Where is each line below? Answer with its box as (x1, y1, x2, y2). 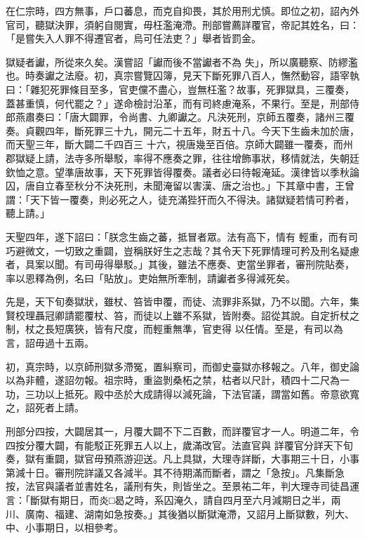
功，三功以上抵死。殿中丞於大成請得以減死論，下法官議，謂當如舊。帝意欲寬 (6, 386, 359, 401)
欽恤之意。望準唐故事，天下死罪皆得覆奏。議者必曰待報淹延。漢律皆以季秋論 (6, 164, 359, 179)
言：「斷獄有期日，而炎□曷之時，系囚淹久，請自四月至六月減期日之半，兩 (6, 493, 341, 507)
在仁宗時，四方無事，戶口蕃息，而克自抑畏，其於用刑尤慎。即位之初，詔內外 (6, 4, 359, 18)
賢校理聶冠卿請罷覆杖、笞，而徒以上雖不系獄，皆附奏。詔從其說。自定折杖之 (6, 307, 359, 322)
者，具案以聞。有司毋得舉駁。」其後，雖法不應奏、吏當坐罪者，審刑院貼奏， (6, 257, 354, 272)
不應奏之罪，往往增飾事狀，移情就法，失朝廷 (152, 150, 359, 165)
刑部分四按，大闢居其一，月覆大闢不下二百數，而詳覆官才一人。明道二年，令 (6, 424, 359, 439)
